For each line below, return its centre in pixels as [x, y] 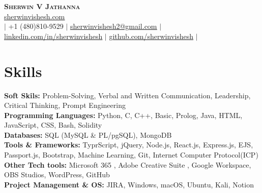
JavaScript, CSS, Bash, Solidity [53, 125]
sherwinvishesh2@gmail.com [113, 26]
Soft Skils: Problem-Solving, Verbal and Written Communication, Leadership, [127, 95]
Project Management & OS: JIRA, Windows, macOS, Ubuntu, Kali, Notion [129, 184]
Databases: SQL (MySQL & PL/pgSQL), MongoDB [88, 134]
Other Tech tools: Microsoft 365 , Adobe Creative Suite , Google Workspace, [128, 164]
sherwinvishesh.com [35, 16]
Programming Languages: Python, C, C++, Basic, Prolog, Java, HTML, [123, 115]
